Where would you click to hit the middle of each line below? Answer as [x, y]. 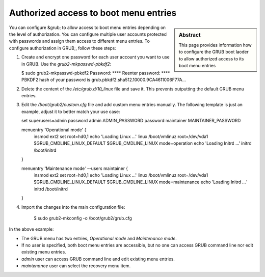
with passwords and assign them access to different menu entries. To [79, 41]
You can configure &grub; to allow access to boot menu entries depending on [88, 28]
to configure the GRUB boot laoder [214, 52]
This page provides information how [215, 45]
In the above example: [31, 229]
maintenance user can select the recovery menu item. [76, 266]
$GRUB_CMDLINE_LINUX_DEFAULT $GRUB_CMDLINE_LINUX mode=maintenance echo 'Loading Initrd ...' [140, 182]
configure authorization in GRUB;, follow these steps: [63, 48]
